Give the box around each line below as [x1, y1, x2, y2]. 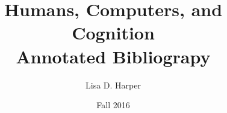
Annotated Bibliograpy [16, 44, 211, 68]
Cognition [72, 20, 155, 45]
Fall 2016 [96, 99, 130, 111]
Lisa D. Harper [86, 78, 141, 91]
